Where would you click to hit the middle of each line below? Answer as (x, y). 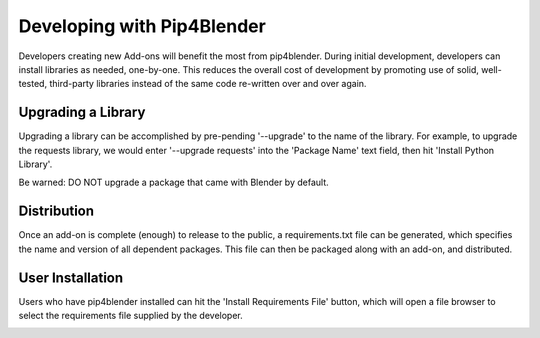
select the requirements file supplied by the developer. (131, 315)
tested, (33, 84)
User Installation (71, 277)
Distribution (56, 211)
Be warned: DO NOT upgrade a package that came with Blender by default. (173, 182)
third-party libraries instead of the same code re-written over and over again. (208, 84)
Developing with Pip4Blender (142, 26)
